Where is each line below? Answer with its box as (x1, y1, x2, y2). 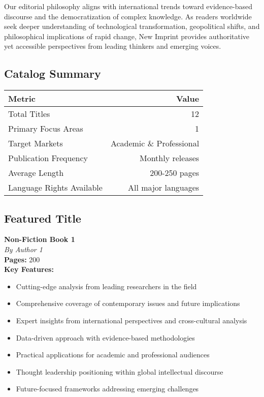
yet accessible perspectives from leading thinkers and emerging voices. (4, 41, 221, 51)
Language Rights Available (8, 181, 103, 194)
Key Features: (4, 264, 54, 274)
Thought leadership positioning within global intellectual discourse (16, 366, 223, 377)
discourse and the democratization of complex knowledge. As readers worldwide (4, 11, 252, 21)
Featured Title (4, 210, 81, 226)
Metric (8, 93, 36, 105)
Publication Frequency (8, 152, 88, 164)
